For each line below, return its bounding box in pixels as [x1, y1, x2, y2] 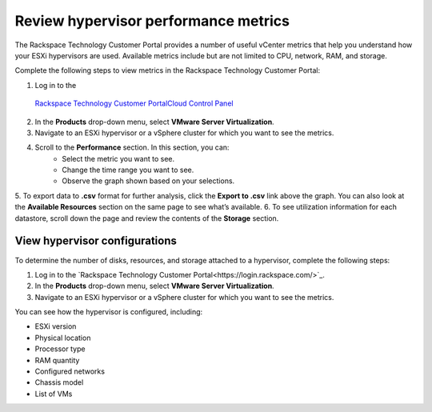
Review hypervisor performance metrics [14, 12, 290, 30]
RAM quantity [34, 355, 80, 365]
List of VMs [34, 389, 73, 398]
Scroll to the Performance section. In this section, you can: [34, 142, 230, 152]
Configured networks [34, 366, 106, 376]
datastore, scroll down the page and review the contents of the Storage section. [14, 213, 279, 223]
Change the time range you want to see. [62, 165, 194, 175]
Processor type [34, 344, 86, 354]
